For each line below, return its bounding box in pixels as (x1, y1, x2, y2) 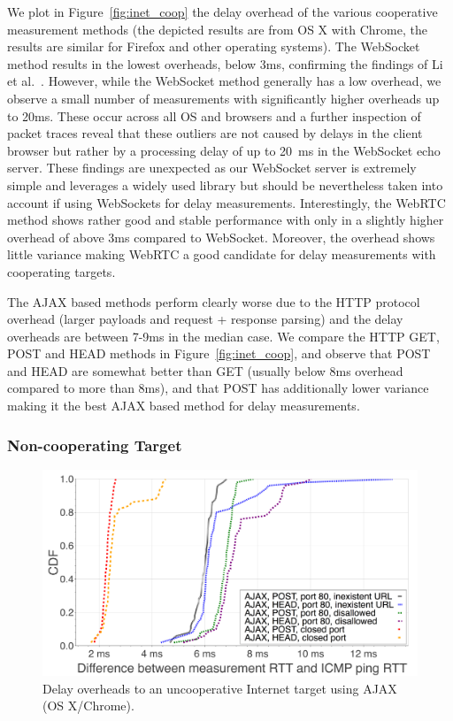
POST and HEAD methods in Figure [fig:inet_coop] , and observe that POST (7, 344, 431, 363)
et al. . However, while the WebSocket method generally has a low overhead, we (7, 72, 441, 90)
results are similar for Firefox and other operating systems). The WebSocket (7, 37, 420, 56)
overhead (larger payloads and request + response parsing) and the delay (7, 310, 403, 328)
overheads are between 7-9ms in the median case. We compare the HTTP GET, (7, 326, 440, 345)
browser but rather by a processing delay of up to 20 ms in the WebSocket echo (7, 141, 441, 159)
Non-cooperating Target (7, 433, 182, 456)
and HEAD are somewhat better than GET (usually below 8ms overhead (7, 361, 403, 380)
